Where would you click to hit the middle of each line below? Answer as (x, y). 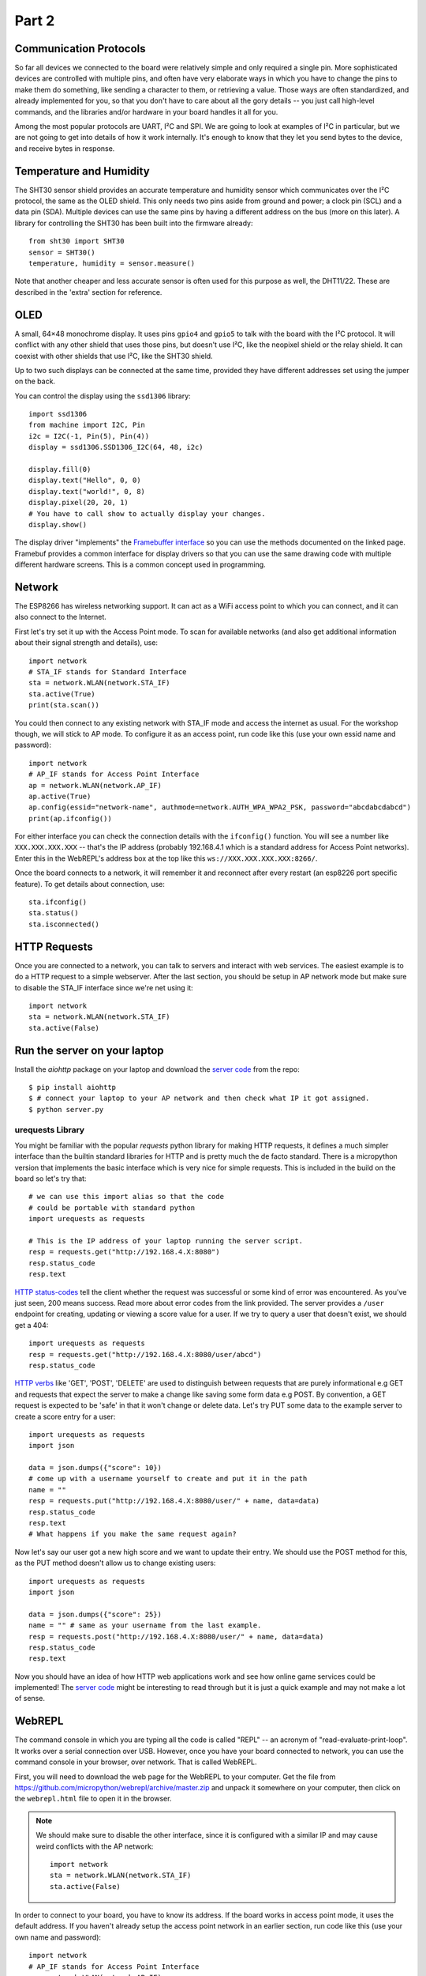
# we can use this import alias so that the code (127, 1197)
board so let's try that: (50, 1178)
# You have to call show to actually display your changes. (147, 513)
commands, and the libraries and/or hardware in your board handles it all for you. (146, 111)
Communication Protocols (80, 49)
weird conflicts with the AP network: (95, 1846)
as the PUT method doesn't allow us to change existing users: (115, 1563)
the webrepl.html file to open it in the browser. (93, 1799)
